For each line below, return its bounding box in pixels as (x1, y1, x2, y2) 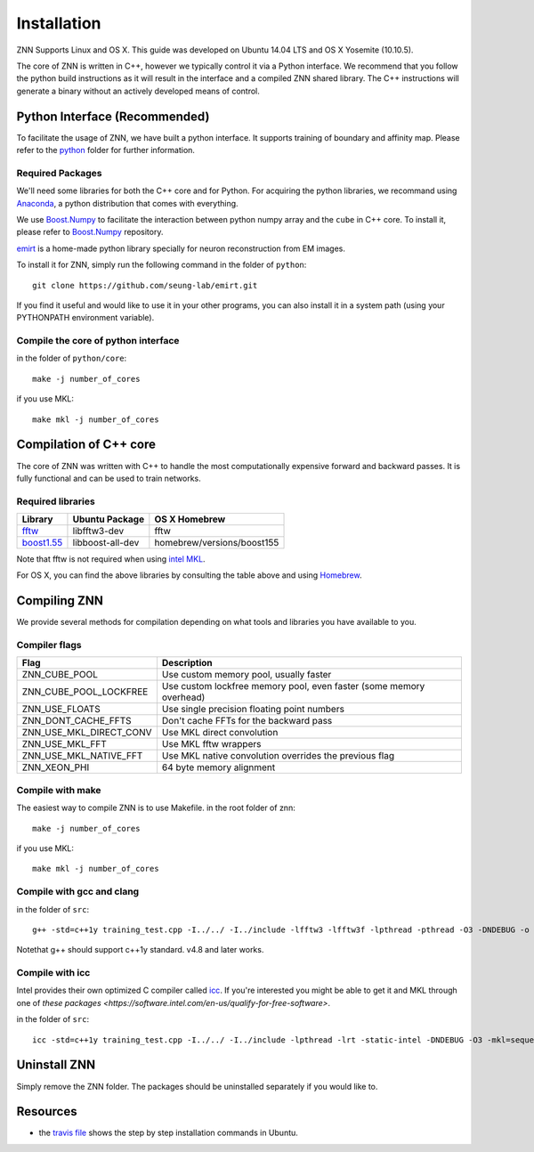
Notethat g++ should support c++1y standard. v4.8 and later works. (16, 945, 264, 955)
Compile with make (16, 783, 101, 796)
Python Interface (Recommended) (16, 109, 210, 124)
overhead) (161, 691, 206, 703)
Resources (16, 1104, 77, 1119)
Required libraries (16, 495, 95, 507)
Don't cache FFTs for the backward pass (161, 715, 333, 727)
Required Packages (16, 166, 102, 179)
